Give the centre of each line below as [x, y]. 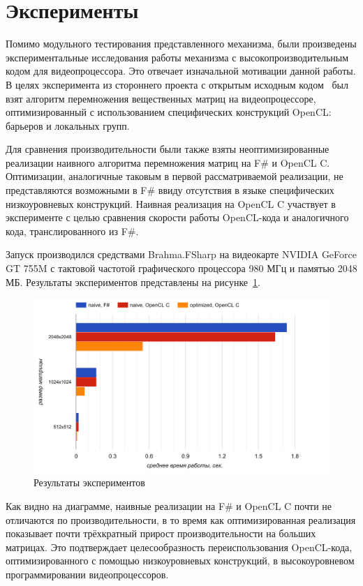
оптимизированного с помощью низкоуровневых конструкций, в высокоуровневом [180, 561]
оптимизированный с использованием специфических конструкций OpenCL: [169, 112]
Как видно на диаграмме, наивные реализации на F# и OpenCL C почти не [169, 506]
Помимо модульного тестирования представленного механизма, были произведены [181, 44]
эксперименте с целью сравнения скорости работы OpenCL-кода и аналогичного [177, 217]
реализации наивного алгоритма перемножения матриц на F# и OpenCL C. [168, 162]
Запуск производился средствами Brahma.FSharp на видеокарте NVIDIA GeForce [181, 254]
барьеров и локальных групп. [68, 125]
